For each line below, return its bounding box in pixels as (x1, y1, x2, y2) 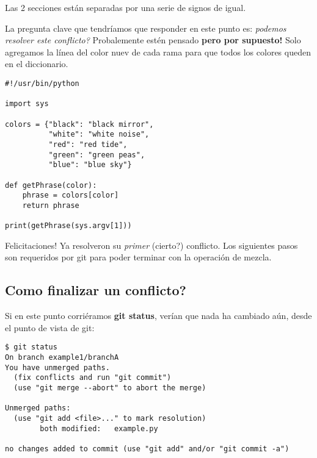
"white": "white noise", (48, 130, 150, 139)
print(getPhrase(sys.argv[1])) (5, 221, 132, 231)
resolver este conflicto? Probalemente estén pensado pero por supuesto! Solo (5, 34, 301, 46)
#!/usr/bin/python (5, 79, 79, 88)
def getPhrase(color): (5, 181, 97, 190)
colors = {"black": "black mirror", (5, 120, 154, 129)
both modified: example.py (40, 424, 158, 433)
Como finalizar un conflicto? (5, 281, 187, 299)
